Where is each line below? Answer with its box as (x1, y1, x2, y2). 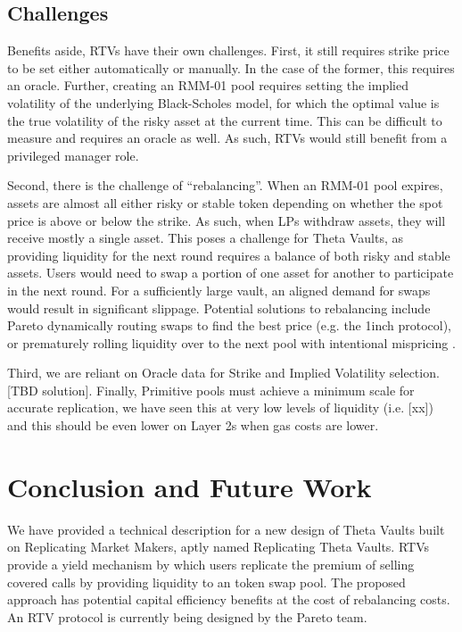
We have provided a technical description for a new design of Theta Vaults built (7, 520, 445, 538)
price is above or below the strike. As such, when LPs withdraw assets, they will (7, 211, 446, 229)
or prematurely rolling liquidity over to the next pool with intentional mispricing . (7, 333, 456, 352)
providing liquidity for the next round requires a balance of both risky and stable (7, 245, 450, 264)
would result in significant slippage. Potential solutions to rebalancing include (7, 298, 431, 317)
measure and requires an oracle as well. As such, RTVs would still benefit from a (7, 129, 448, 147)
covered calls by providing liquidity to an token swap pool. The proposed (7, 572, 406, 591)
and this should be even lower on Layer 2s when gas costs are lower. (7, 416, 379, 435)
